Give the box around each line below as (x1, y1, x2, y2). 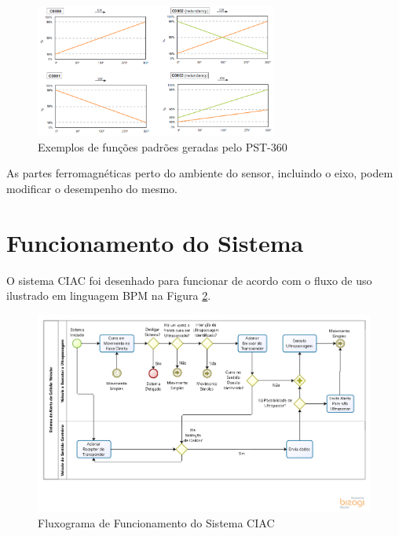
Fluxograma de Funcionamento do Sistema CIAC (38, 514, 275, 531)
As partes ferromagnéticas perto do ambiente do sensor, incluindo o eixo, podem (6, 165, 394, 181)
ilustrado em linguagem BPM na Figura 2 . (6, 287, 211, 304)
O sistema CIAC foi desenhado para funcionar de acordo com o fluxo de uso (6, 272, 372, 288)
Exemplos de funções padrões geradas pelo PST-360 (38, 138, 287, 155)
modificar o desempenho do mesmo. (6, 180, 178, 196)
